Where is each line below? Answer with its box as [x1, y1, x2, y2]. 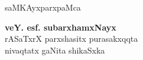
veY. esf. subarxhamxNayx [5, 21, 116, 33]
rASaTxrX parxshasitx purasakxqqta [5, 32, 138, 45]
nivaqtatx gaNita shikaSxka [5, 44, 105, 56]
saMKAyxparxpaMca [5, 1, 81, 13]
